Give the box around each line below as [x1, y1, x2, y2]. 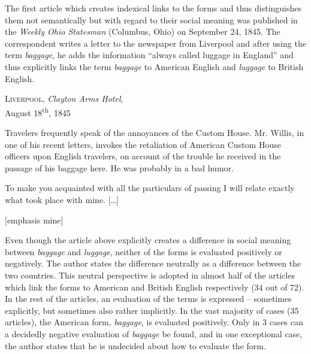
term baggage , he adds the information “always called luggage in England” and [5, 49, 294, 61]
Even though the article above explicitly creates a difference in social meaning [5, 234, 291, 246]
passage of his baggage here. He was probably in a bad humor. [5, 161, 234, 174]
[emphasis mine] [5, 213, 64, 226]
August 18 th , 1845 [5, 104, 71, 119]
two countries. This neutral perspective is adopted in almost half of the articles [5, 268, 295, 281]
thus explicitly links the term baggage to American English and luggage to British [5, 60, 304, 72]
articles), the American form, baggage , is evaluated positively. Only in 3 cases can [5, 316, 303, 328]
